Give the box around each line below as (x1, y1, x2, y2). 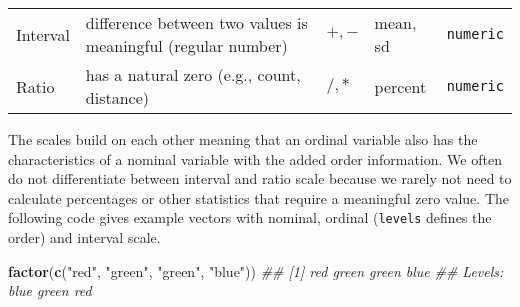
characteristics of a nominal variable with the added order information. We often (8, 148, 502, 169)
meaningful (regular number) (85, 34, 288, 57)
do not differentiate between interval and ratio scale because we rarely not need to (8, 168, 512, 189)
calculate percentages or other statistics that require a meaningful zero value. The (8, 187, 510, 208)
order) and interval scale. (8, 227, 161, 248)
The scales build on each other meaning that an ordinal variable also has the (8, 129, 478, 149)
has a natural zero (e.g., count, (85, 63, 301, 86)
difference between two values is (85, 11, 308, 34)
